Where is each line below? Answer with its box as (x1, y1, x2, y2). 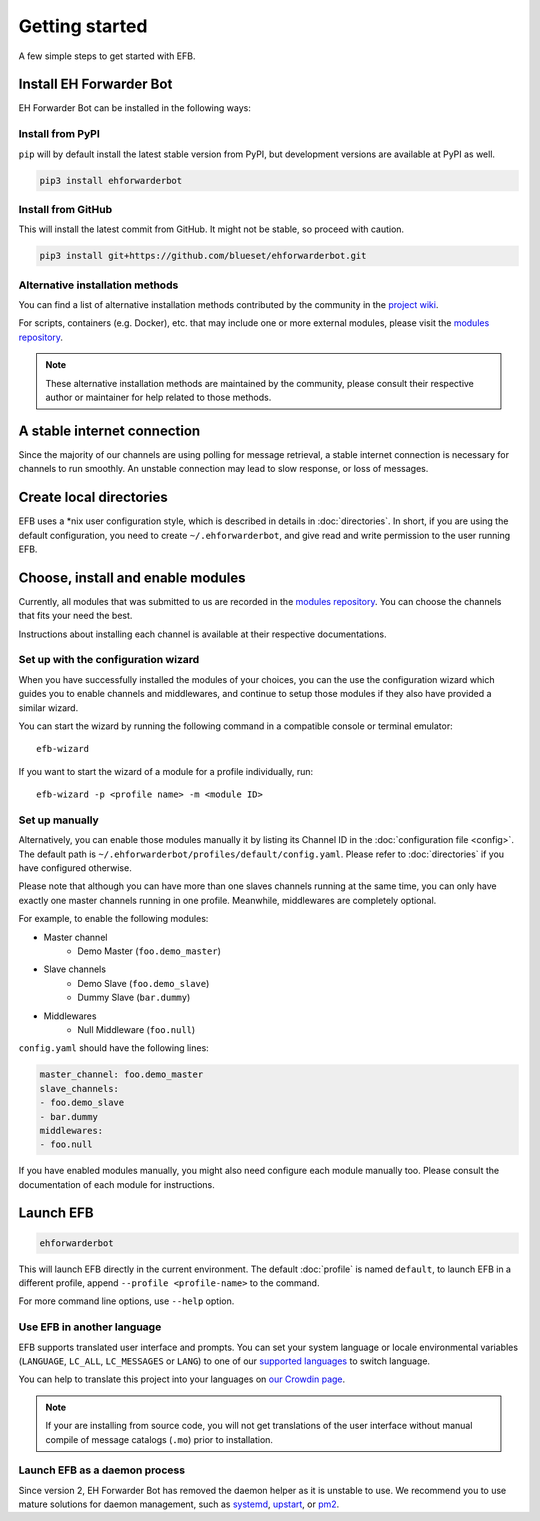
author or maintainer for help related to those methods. (45, 391, 272, 403)
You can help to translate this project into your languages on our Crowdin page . (18, 1373, 346, 1385)
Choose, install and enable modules (18, 569, 246, 586)
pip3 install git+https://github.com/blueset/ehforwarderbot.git (39, 250, 367, 262)
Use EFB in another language (18, 1320, 162, 1334)
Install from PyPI (18, 127, 100, 141)
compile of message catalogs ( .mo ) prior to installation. (45, 1433, 274, 1445)
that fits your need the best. (18, 610, 133, 622)
